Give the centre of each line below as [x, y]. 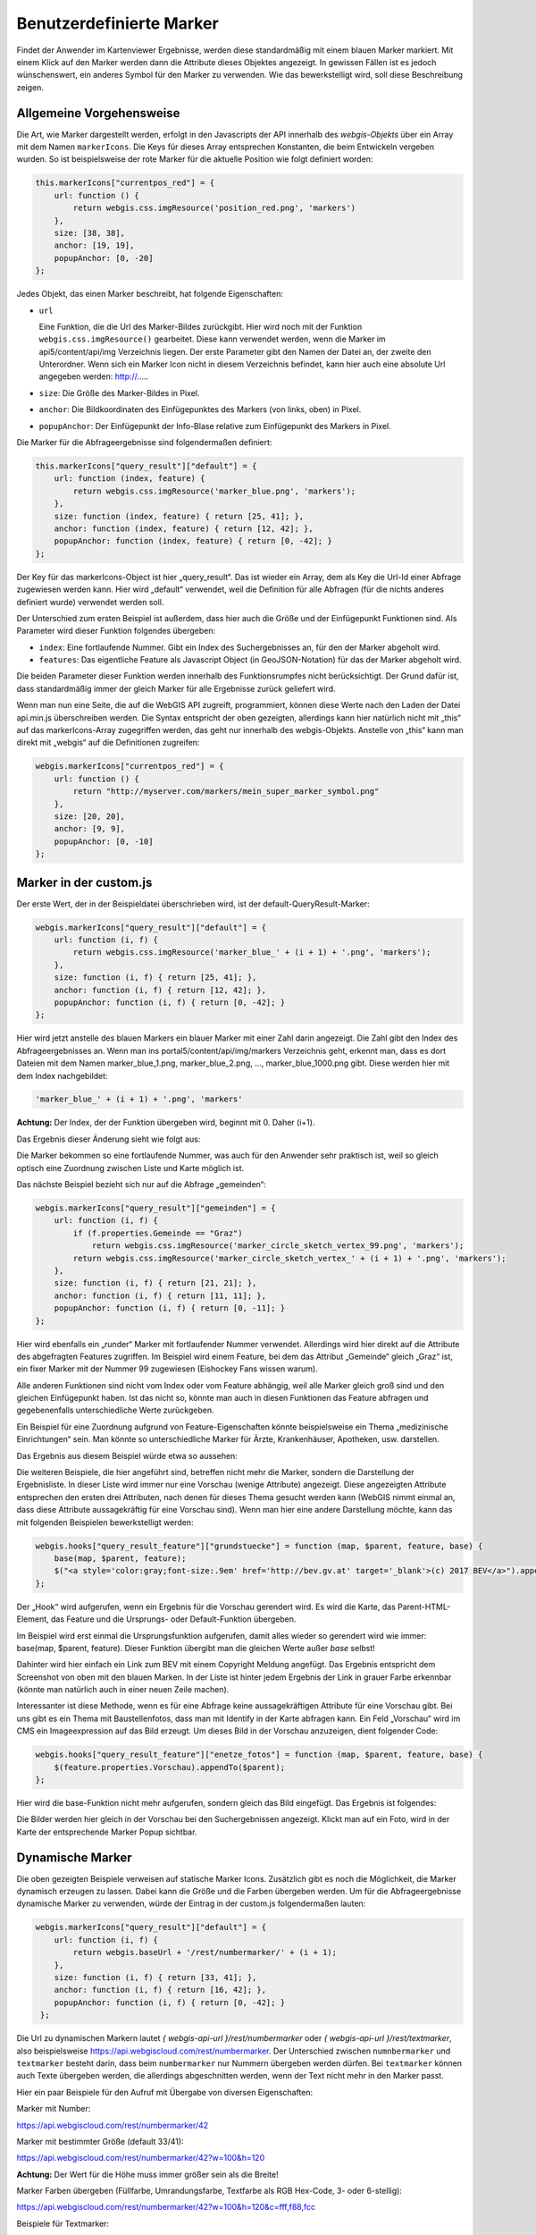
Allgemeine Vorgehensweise [98, 113]
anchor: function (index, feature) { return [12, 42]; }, [184, 528]
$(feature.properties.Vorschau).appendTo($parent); [170, 1767]
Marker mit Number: [54, 2109]
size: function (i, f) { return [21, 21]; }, [155, 1283]
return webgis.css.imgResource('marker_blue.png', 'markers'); [214, 491]
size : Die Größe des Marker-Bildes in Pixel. [119, 392]
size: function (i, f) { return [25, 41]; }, [155, 978]
